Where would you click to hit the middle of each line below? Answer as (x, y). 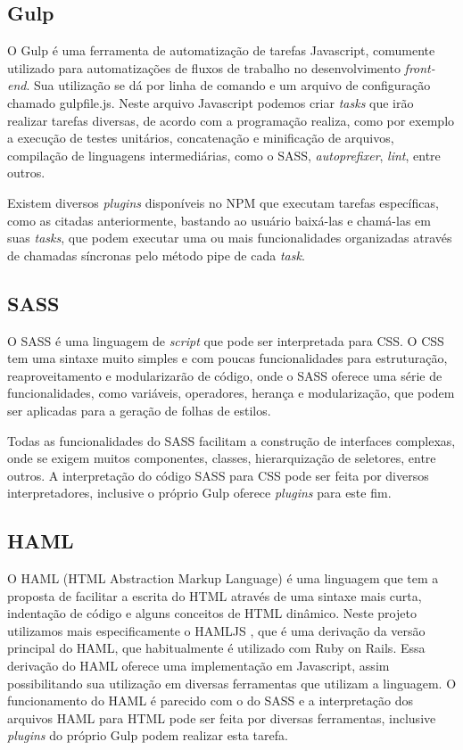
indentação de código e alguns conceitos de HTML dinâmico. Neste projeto (212, 613)
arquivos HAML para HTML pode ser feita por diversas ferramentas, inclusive (222, 717)
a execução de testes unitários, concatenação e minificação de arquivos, (201, 138)
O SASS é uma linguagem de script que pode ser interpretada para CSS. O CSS (226, 340)
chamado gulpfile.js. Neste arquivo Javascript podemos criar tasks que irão (211, 102)
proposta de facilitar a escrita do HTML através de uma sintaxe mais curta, (215, 595)
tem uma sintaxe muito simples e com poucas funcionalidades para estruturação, (227, 358)
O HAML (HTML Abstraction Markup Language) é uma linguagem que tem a (223, 578)
